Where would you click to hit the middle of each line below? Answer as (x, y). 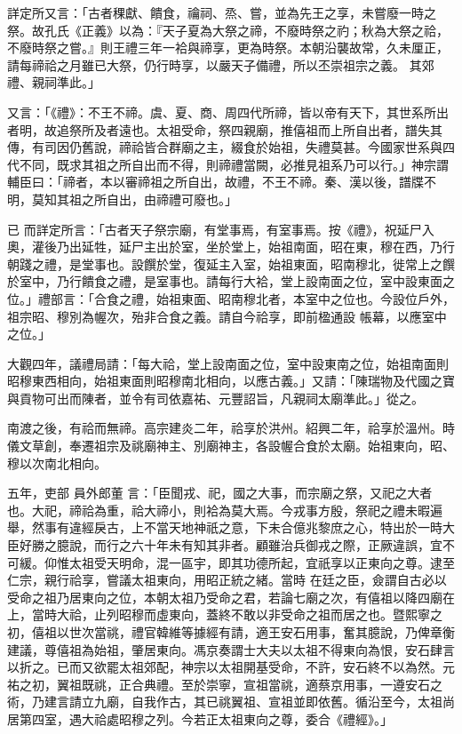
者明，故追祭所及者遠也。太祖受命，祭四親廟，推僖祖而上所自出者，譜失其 (225, 129)
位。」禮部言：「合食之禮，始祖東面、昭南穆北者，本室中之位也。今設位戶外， (231, 298)
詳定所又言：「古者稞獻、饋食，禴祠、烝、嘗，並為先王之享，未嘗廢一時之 (222, 12)
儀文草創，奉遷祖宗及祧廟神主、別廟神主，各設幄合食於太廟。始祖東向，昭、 (231, 446)
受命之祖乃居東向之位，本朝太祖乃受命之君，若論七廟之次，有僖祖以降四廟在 (231, 597)
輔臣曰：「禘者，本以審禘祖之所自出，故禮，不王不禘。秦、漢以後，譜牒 (215, 182)
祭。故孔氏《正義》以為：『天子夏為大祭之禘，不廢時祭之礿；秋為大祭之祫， (228, 30)
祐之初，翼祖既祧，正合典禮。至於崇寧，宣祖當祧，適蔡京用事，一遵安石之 (225, 684)
